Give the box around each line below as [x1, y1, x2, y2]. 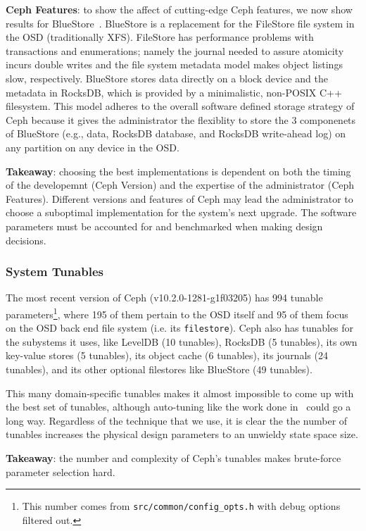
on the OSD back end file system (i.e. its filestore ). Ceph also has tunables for [6, 320, 354, 335]
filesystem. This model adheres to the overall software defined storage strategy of [6, 99, 355, 113]
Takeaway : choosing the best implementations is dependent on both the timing [6, 163, 351, 178]
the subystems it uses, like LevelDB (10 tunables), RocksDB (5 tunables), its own [6, 334, 358, 349]
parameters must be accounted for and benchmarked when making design [6, 218, 323, 233]
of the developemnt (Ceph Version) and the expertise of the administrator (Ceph [6, 177, 355, 192]
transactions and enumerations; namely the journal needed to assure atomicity [6, 43, 344, 58]
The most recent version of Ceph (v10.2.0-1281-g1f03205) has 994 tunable [6, 290, 323, 305]
